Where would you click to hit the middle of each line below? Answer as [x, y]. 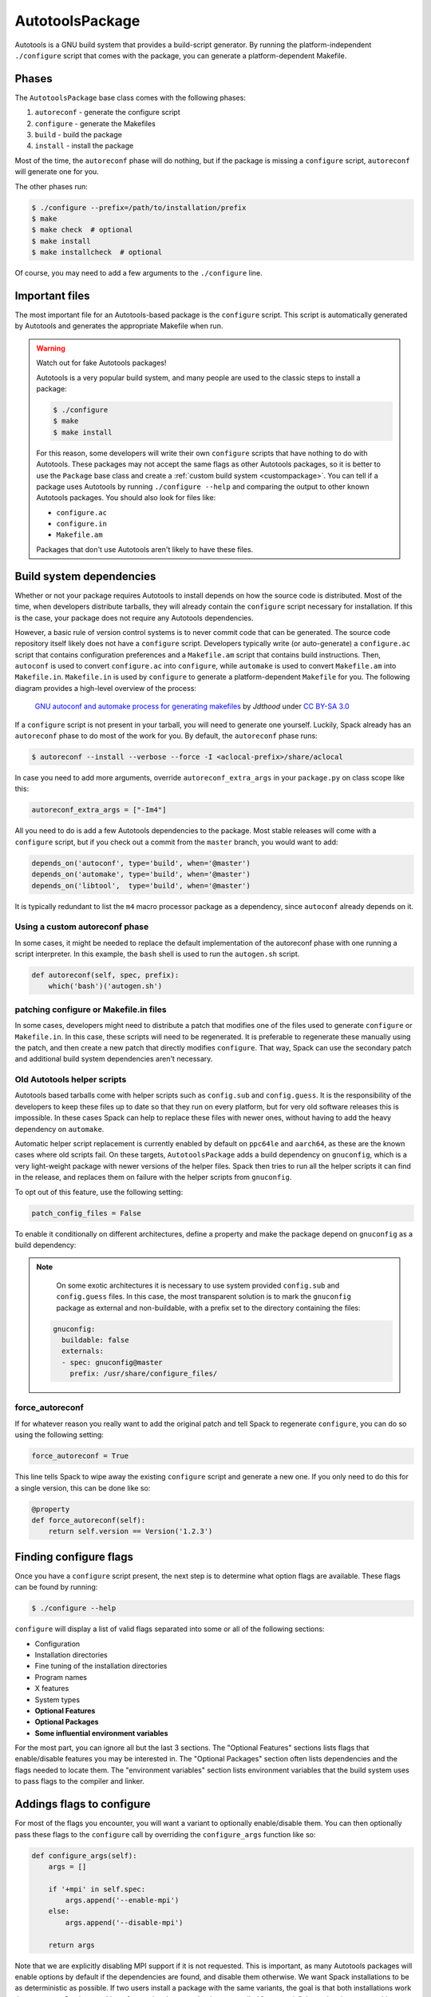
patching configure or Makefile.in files [91, 1009]
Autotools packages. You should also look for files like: [126, 498]
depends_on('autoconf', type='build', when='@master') [141, 863]
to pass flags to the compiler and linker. [80, 1781]
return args [72, 1945]
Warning [51, 348]
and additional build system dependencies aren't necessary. [114, 1059]
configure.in [82, 524]
